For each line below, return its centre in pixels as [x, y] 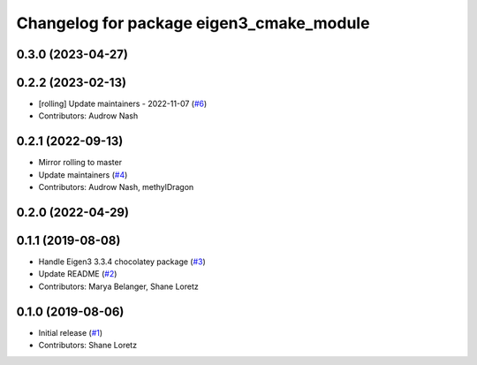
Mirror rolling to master [80, 163]
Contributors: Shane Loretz [87, 346]
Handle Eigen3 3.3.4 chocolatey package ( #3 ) [122, 262]
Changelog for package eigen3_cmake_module [193, 23]
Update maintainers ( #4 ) [83, 175]
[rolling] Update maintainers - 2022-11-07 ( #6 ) [123, 104]
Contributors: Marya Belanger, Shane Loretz [118, 286]
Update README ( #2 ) [78, 274]
